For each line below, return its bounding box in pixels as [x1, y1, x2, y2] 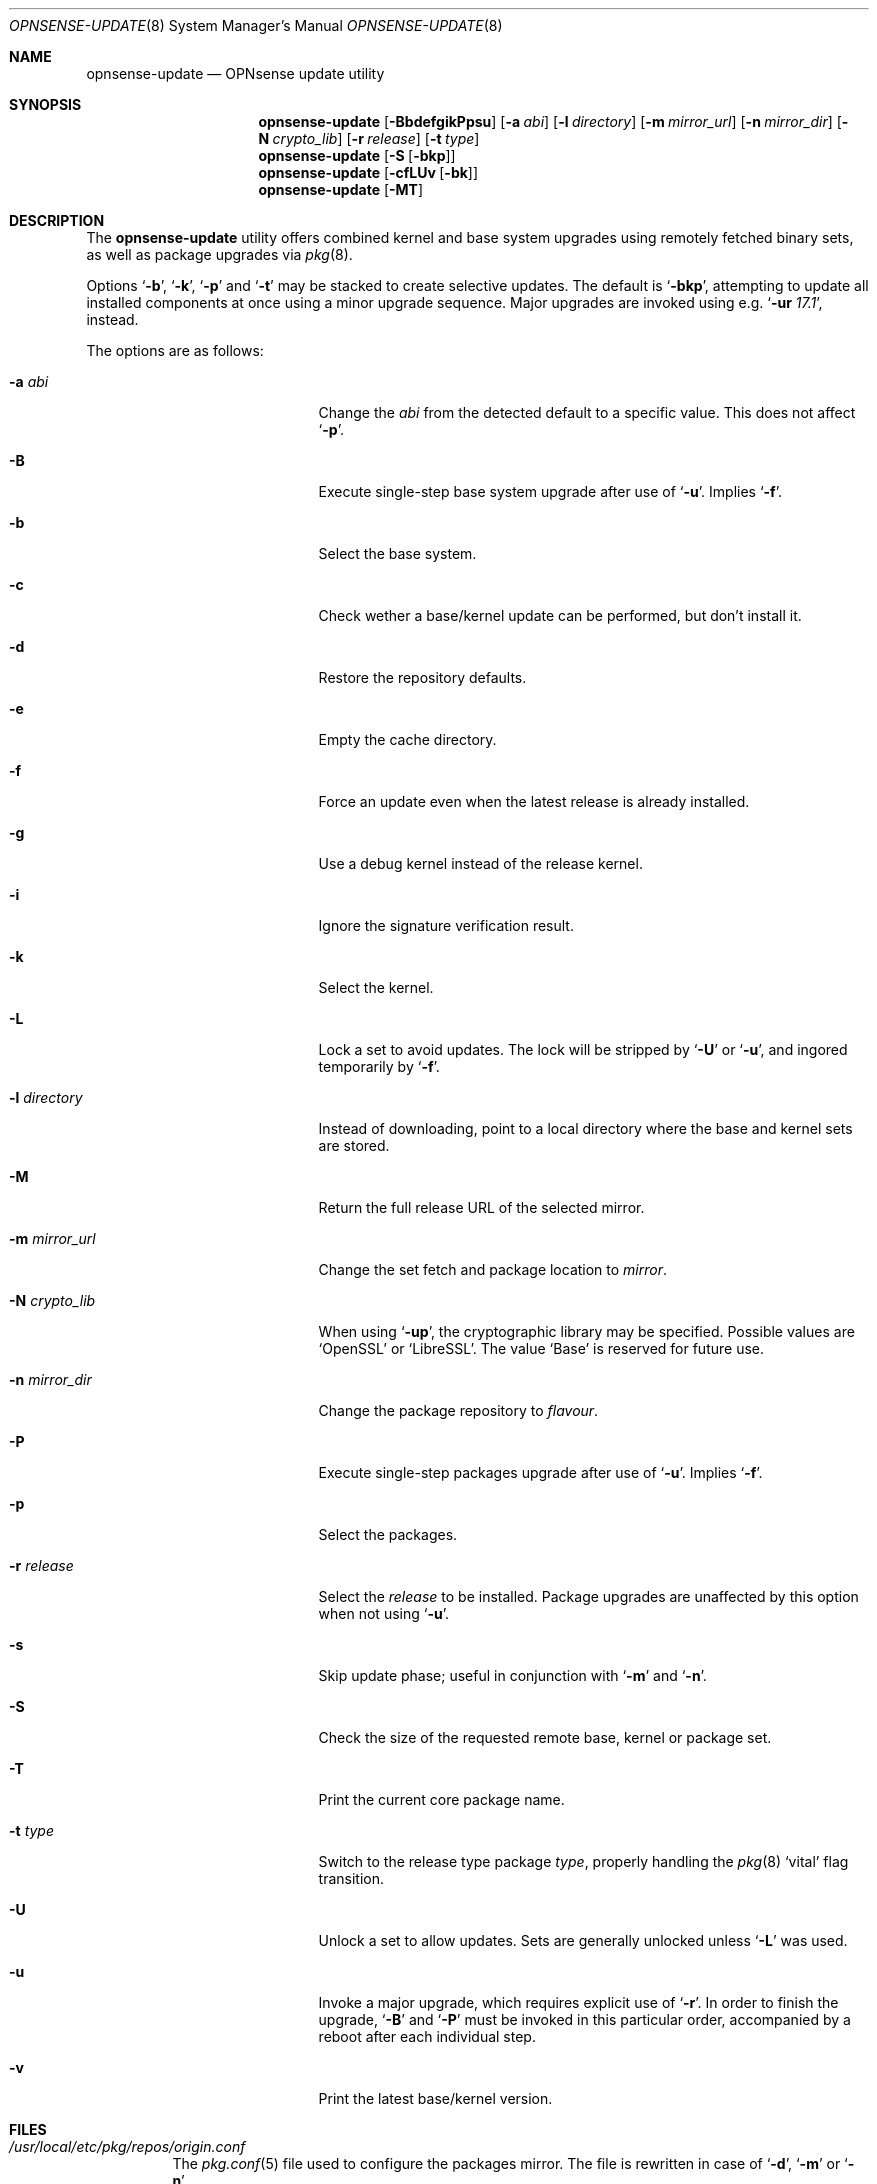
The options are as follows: [86, 342, 264, 359]
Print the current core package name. [318, 1791, 565, 1808]
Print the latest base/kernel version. [318, 2090, 553, 2107]
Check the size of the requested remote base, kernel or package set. [318, 1729, 772, 1746]
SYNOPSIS [9, 96, 82, 113]
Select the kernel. [318, 979, 434, 996]
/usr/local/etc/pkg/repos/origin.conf [9, 2138, 246, 2155]
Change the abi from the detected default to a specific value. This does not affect [318, 404, 856, 421]
